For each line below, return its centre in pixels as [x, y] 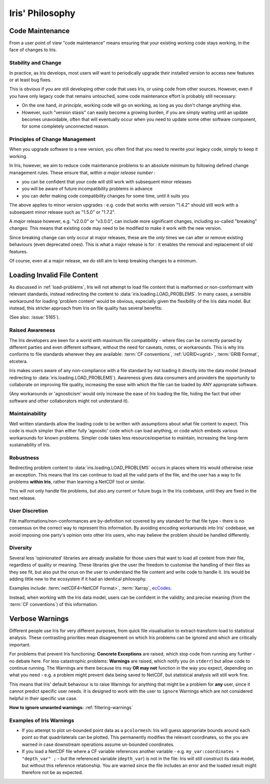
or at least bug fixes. [30, 80]
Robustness [24, 457]
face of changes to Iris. [33, 50]
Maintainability [28, 414]
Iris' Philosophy [42, 13]
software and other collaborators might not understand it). [69, 401]
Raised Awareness [32, 330]
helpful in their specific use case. [43, 698]
